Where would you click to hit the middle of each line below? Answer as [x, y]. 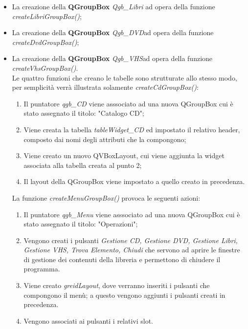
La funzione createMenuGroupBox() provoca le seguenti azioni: [106, 197]
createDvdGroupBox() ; [45, 42]
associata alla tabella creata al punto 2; [83, 165]
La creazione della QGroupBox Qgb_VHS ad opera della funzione [112, 58]
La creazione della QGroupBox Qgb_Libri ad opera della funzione [113, 6]
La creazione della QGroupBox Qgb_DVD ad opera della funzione [113, 32]
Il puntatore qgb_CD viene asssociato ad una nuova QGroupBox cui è [128, 103]
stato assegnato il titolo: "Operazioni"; [81, 224]
